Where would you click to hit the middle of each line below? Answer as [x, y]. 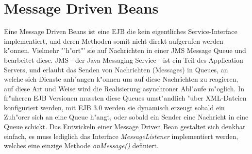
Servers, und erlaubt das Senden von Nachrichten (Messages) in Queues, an [116, 69]
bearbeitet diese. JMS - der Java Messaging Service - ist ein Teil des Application [124, 60]
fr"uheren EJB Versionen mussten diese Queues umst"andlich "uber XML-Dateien [125, 98]
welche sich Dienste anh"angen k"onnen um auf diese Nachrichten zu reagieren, [121, 79]
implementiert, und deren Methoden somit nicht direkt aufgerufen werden [114, 41]
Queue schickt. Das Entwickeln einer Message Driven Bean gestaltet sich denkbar [125, 127]
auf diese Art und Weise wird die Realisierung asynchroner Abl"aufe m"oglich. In [124, 88]
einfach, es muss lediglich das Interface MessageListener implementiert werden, [121, 136]
